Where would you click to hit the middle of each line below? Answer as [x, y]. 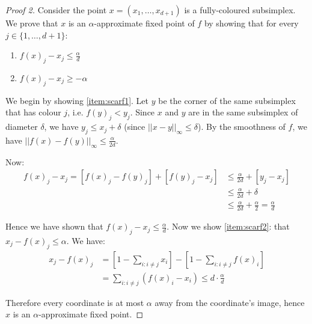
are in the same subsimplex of [243, 112]
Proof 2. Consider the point [56, 10]
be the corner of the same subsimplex [227, 100]
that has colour [33, 112]
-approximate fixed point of [144, 23]
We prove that [32, 23]
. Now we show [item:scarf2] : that [228, 226]
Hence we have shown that [54, 226]
